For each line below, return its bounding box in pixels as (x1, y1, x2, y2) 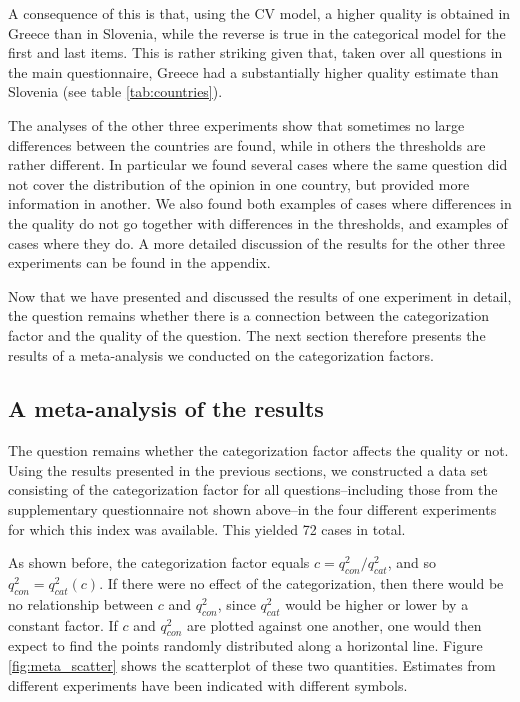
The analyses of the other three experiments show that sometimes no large (8, 114, 465, 135)
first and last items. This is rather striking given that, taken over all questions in (8, 42, 503, 63)
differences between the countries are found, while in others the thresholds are (8, 134, 486, 155)
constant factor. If (8, 614, 118, 635)
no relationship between (8, 593, 154, 614)
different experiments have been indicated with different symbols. (8, 674, 408, 695)
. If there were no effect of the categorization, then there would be (99, 573, 504, 594)
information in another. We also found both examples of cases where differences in (8, 193, 512, 214)
